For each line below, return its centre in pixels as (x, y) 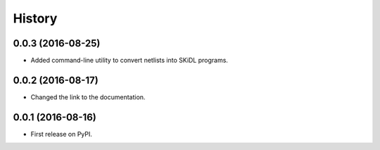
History (35, 18)
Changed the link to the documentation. (88, 97)
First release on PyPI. (62, 134)
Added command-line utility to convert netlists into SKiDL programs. (129, 61)
